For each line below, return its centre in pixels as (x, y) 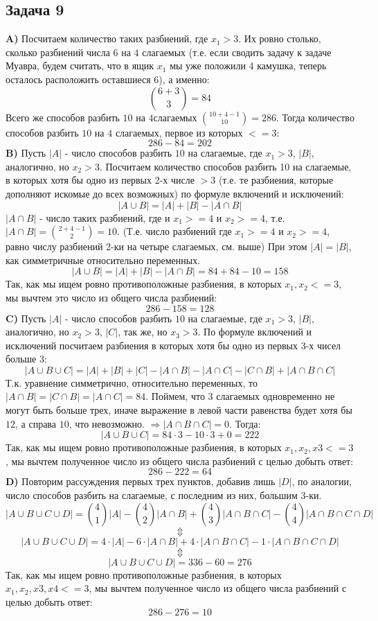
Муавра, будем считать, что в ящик (80, 65)
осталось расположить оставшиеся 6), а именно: (108, 79)
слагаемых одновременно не (276, 396)
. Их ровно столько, (280, 38)
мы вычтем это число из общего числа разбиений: (111, 297)
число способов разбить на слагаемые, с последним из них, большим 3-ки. (164, 495)
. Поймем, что (175, 396)
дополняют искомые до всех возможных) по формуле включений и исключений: (175, 193)
